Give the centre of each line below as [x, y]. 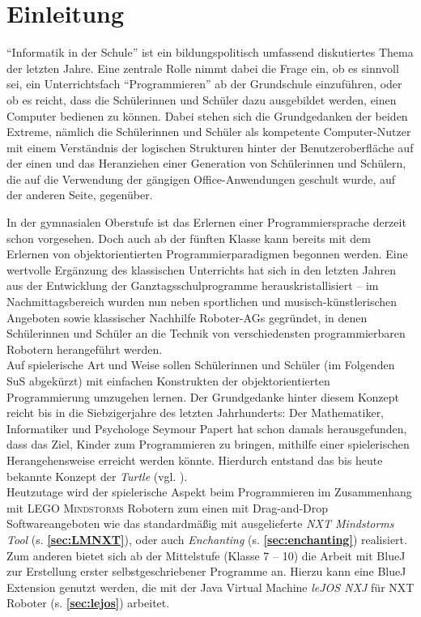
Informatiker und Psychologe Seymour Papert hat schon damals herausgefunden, [207, 428]
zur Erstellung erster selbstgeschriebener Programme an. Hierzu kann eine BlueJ [206, 571]
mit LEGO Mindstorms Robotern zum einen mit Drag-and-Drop [168, 507]
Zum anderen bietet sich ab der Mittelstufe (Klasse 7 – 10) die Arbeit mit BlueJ [206, 555]
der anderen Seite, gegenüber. [80, 195]
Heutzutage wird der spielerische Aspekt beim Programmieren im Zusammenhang [209, 492]
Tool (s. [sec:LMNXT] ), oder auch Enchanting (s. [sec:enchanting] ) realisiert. [207, 539]
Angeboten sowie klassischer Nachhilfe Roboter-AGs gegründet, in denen [187, 317]
